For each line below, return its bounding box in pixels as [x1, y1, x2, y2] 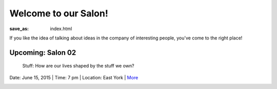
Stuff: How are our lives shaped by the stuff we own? [22, 63, 134, 69]
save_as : [9, 26, 29, 32]
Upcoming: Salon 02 [9, 48, 76, 57]
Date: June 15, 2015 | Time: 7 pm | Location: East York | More [9, 74, 138, 80]
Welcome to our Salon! [9, 8, 109, 19]
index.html [50, 26, 72, 32]
